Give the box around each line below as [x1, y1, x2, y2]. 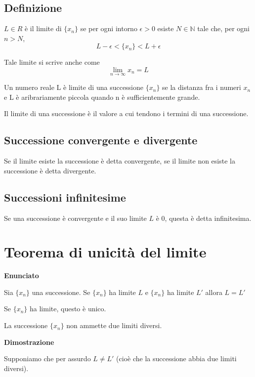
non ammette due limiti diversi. [66, 320, 162, 331]
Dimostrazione [4, 336, 54, 347]
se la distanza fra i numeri [162, 82, 241, 92]
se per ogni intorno [80, 23, 137, 34]
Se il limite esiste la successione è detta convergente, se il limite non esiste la [4, 156, 235, 166]
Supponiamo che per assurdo [4, 353, 91, 364]
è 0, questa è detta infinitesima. [156, 212, 252, 223]
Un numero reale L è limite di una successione [4, 82, 144, 92]
